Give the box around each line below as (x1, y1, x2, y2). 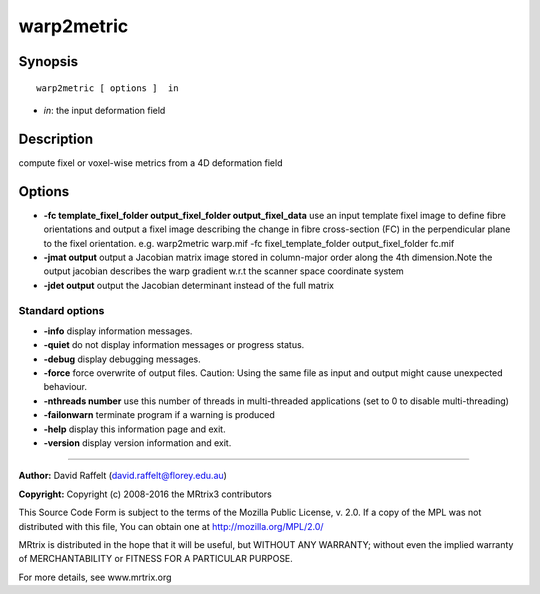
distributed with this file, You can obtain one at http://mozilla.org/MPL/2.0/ (18, 520, 324, 532)
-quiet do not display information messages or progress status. (43, 339, 305, 351)
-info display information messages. (43, 325, 193, 337)
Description (18, 130, 94, 147)
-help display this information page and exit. (43, 423, 226, 435)
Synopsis (18, 53, 79, 70)
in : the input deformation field (43, 104, 166, 116)
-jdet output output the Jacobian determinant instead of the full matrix (43, 279, 335, 291)
